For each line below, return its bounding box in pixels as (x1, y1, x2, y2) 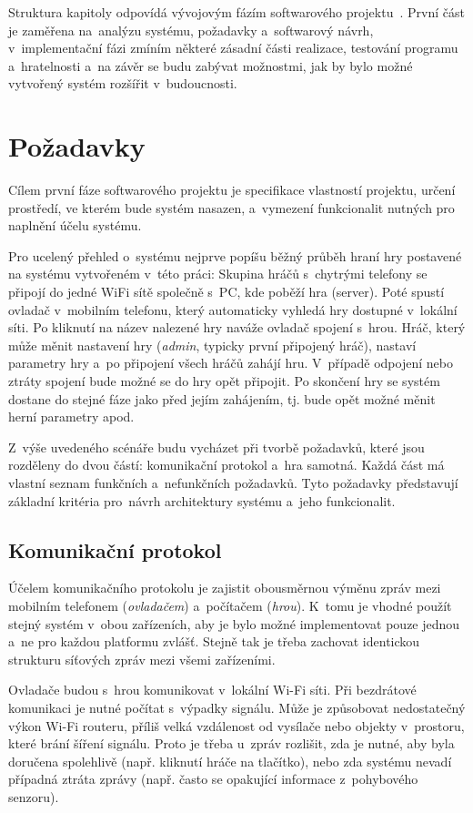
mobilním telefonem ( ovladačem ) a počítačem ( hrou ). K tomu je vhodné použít (8, 595, 452, 615)
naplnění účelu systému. (8, 216, 142, 235)
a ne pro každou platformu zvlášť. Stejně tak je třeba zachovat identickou (8, 632, 420, 651)
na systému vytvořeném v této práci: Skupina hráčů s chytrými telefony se (8, 264, 428, 283)
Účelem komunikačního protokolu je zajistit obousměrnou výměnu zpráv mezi (8, 578, 441, 597)
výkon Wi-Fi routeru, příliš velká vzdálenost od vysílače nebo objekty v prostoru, (8, 716, 465, 735)
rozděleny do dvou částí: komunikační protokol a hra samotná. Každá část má (8, 455, 445, 474)
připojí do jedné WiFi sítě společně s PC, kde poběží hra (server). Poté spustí (8, 282, 445, 301)
